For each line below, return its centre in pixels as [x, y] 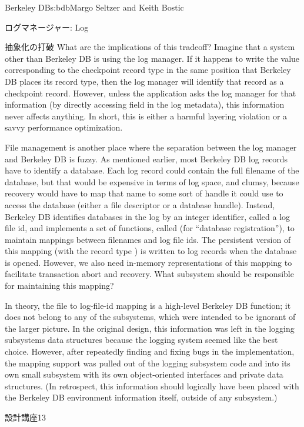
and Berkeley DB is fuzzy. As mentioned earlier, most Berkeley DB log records [146, 159]
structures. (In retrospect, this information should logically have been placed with [152, 386]
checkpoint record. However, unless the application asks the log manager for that [151, 93]
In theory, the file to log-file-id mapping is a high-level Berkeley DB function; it [148, 305]
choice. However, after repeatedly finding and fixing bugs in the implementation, [150, 351]
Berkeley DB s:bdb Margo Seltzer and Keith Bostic [94, 7]
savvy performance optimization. [64, 127]
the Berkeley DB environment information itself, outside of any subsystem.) [141, 397]
